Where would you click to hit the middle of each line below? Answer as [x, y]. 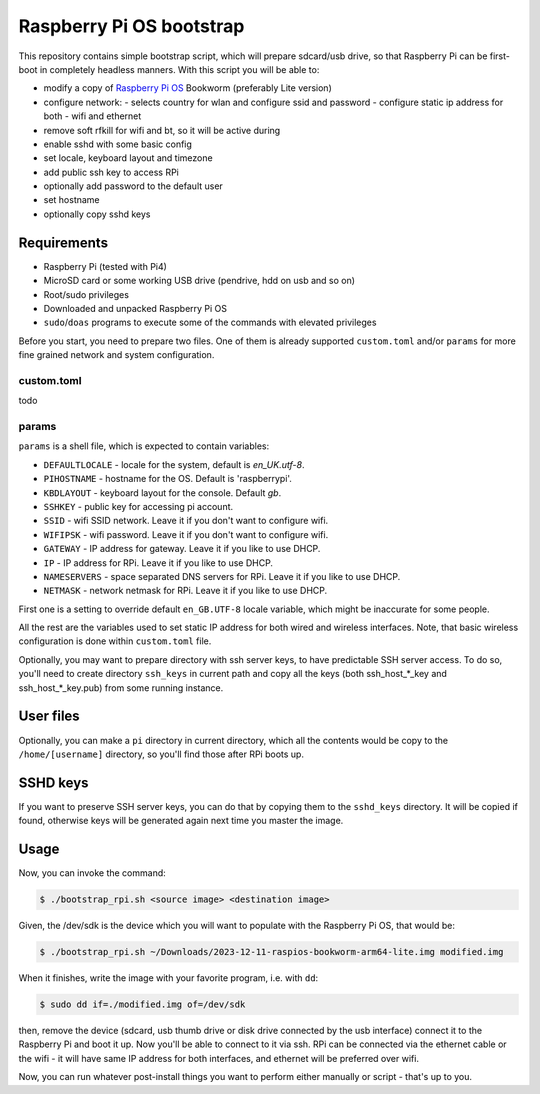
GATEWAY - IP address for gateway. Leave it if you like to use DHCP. [182, 549]
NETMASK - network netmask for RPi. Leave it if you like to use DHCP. [185, 591]
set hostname [71, 200]
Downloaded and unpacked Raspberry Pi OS [135, 308]
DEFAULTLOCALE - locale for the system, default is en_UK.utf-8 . [174, 464]
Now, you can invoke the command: [92, 873]
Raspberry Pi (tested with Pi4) [105, 266]
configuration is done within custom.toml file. [115, 641]
